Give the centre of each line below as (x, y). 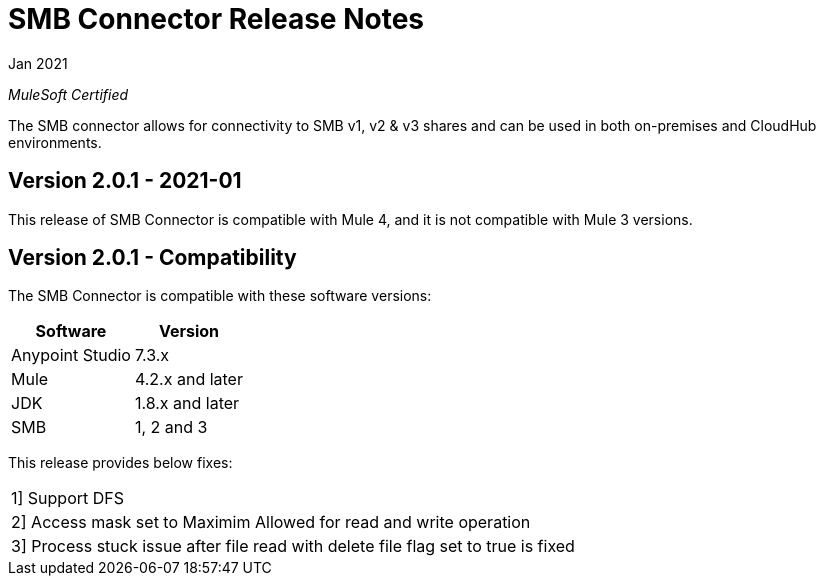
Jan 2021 (38, 63)
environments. (55, 142)
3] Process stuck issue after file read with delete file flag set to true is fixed (293, 546)
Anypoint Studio (71, 355)
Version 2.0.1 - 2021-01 (125, 181)
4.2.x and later (188, 379)
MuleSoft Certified (68, 94)
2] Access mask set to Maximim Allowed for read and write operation (271, 522)
